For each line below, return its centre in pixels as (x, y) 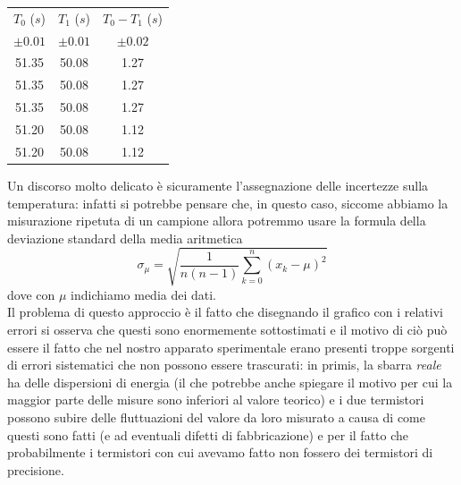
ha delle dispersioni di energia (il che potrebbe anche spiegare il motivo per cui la (230, 382)
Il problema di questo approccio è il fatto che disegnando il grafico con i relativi (225, 312)
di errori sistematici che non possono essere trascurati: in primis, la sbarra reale (224, 365)
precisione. (36, 469)
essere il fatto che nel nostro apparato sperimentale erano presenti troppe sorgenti (231, 347)
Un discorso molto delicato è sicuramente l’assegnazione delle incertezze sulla (218, 185)
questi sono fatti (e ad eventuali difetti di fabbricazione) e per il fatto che (208, 434)
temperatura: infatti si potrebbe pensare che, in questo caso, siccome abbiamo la (228, 203)
